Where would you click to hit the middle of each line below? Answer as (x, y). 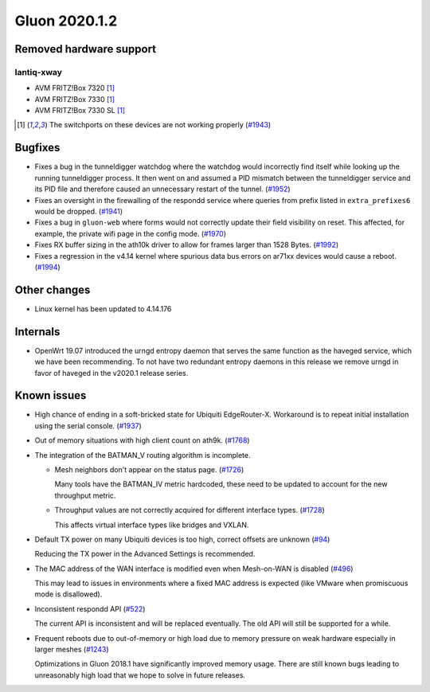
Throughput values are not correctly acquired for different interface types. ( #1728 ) (190, 510)
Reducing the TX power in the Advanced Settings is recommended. (145, 554)
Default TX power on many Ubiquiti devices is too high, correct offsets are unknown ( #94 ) (182, 539)
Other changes (53, 289)
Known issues (51, 395)
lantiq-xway (39, 72)
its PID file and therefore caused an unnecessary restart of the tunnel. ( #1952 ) (162, 189)
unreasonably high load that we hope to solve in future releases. (140, 675)
